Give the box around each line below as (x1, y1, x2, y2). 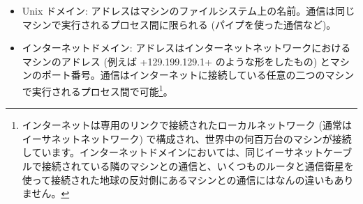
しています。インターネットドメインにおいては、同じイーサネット (22, 145, 323, 159)
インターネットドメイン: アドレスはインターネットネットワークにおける (22, 40, 351, 55)
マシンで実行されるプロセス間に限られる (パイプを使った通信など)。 (22, 17, 336, 31)
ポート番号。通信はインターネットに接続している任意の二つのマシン (41, 68, 355, 82)
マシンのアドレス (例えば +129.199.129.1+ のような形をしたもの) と (22, 54, 330, 68)
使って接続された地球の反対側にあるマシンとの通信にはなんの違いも (22, 172, 334, 187)
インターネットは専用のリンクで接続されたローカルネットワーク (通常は (22, 118, 352, 132)
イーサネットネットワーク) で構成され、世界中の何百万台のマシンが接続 (22, 131, 352, 146)
